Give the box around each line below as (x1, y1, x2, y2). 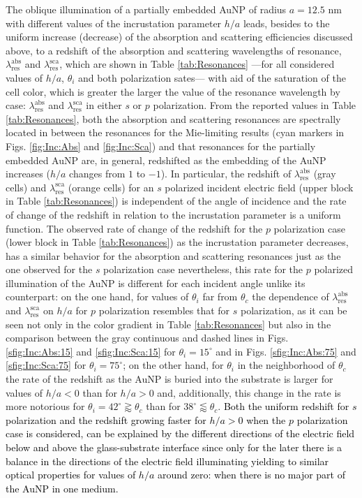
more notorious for (6, 399, 85, 413)
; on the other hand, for (123, 358, 224, 372)
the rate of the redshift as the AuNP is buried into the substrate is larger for (6, 372, 333, 386)
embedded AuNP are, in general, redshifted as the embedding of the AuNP (6, 152, 326, 167)
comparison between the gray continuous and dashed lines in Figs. (6, 330, 289, 345)
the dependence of (252, 289, 329, 304)
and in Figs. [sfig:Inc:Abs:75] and (216, 344, 356, 358)
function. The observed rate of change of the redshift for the (6, 221, 263, 235)
